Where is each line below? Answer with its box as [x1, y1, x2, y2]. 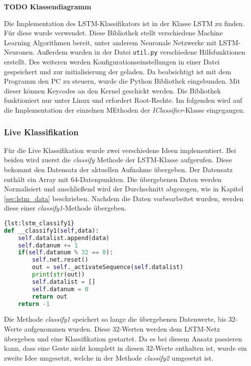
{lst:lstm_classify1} [4, 219, 75, 227]
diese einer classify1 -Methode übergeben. [4, 203, 127, 213]
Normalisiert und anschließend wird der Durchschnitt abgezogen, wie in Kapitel [4, 183, 244, 194]
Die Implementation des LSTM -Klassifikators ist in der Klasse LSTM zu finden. [4, 18, 245, 28]
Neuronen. [4, 47, 35, 57]
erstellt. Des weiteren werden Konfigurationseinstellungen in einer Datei [4, 57, 220, 67]
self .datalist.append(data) [18, 234, 110, 242]
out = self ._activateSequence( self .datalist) [32, 264, 184, 271]
